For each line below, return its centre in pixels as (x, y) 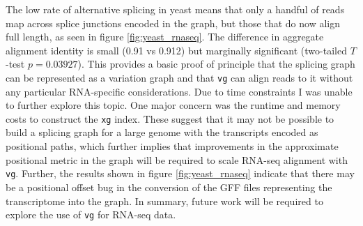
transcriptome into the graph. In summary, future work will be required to (164, 201)
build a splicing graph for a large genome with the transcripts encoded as (162, 132)
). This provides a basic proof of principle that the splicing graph (216, 64)
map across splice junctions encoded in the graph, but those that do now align (173, 23)
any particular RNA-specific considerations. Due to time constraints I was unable (179, 91)
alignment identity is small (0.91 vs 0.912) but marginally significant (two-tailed (176, 50)
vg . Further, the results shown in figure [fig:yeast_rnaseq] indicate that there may (180, 173)
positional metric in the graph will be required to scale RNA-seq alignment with (177, 159)
